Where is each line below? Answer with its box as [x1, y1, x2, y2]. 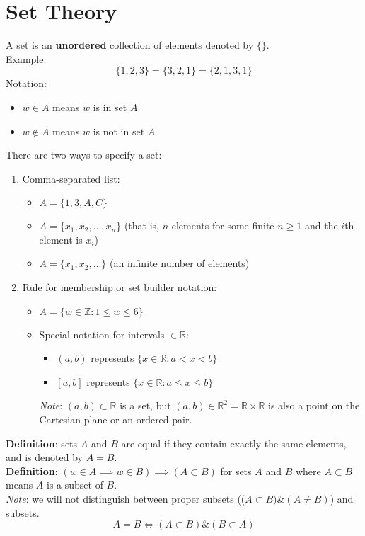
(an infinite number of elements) [110, 256, 250, 270]
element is [39, 232, 83, 246]
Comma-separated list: [22, 171, 120, 186]
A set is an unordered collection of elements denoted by [6, 38, 254, 52]
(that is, [124, 218, 160, 233]
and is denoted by [6, 450, 83, 464]
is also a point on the [268, 398, 360, 413]
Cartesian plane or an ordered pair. [39, 412, 192, 427]
